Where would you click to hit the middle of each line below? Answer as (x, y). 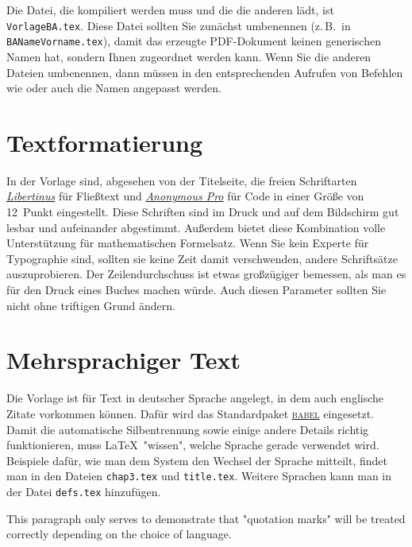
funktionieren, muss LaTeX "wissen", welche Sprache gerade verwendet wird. (193, 445)
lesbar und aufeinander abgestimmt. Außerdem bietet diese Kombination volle (196, 227)
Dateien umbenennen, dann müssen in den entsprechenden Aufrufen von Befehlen (205, 72)
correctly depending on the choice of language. (119, 534)
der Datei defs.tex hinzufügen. (84, 491)
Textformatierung (105, 142)
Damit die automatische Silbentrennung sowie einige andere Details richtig (188, 429)
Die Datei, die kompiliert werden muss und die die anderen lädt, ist (170, 10)
